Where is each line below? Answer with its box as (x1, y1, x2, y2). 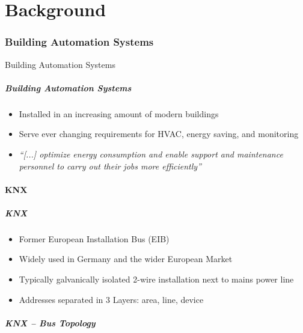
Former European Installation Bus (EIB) (19, 232, 170, 245)
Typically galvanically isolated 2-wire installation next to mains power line (19, 273, 294, 286)
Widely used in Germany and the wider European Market (19, 252, 233, 265)
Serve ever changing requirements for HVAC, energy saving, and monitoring (19, 127, 299, 140)
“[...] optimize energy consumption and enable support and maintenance (19, 147, 283, 160)
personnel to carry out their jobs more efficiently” (19, 159, 201, 172)
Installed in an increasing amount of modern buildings (19, 107, 219, 120)
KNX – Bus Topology (5, 316, 96, 329)
